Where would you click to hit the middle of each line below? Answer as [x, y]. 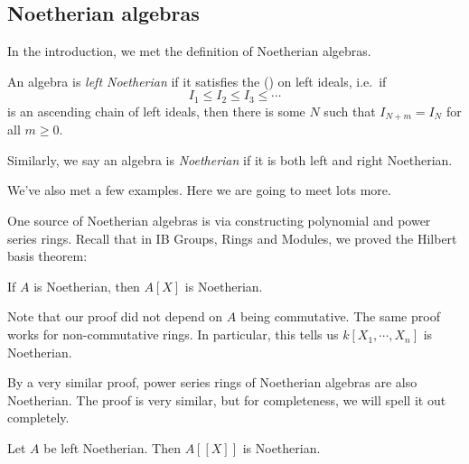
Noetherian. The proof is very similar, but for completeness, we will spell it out [227, 399]
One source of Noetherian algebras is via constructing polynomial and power [219, 221]
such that [350, 111]
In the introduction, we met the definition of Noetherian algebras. [189, 51]
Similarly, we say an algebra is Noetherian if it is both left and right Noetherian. [230, 159]
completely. [38, 418]
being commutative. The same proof [340, 316]
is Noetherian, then [87, 286]
